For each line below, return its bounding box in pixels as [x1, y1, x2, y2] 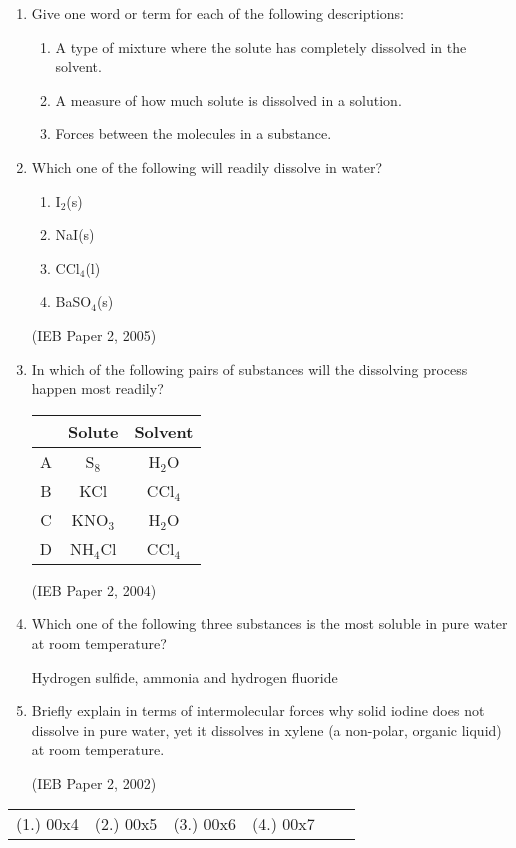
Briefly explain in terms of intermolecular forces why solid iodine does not [31, 700, 485, 721]
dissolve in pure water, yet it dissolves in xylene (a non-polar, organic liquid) [31, 719, 502, 740]
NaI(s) [55, 224, 95, 245]
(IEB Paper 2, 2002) [31, 772, 157, 793]
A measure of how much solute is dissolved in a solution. [55, 89, 402, 110]
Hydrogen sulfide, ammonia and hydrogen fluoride [31, 666, 338, 687]
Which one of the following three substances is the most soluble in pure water [31, 613, 508, 634]
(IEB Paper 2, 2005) [31, 324, 157, 345]
